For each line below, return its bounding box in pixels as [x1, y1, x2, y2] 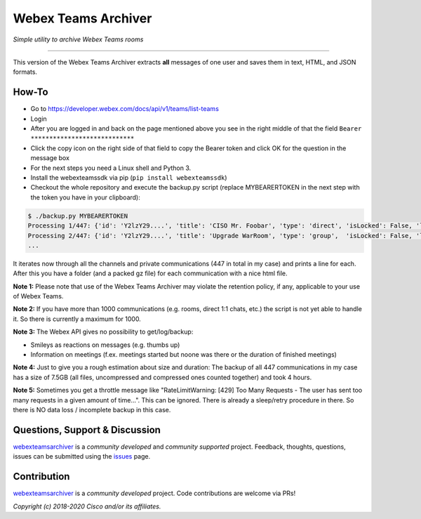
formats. [13, 67, 38, 77]
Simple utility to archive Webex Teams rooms [13, 35, 144, 44]
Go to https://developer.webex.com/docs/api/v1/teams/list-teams [30, 105, 219, 113]
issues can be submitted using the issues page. [13, 452, 151, 461]
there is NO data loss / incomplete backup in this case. [13, 405, 171, 414]
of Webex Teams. [13, 292, 64, 301]
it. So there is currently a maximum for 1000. [13, 315, 142, 323]
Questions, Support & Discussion [13, 423, 161, 435]
